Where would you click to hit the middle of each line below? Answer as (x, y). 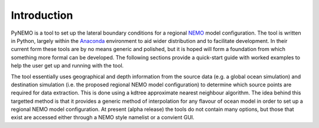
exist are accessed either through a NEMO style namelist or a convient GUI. (103, 117)
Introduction (42, 15)
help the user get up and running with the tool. (67, 66)
